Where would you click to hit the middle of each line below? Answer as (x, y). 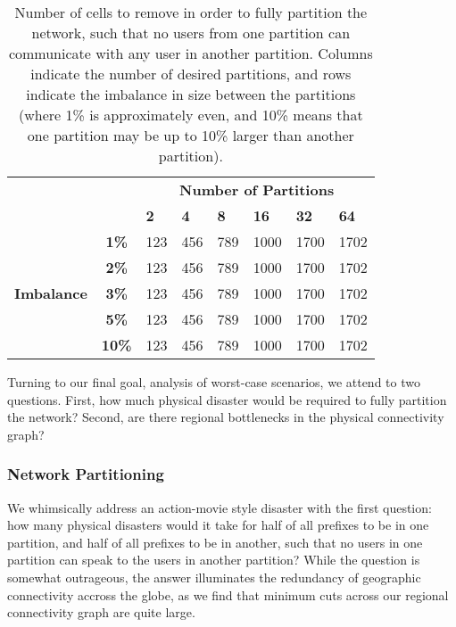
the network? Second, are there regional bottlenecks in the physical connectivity (226, 417)
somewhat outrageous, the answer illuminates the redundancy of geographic (214, 577)
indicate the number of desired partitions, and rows (191, 74)
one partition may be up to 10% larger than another (191, 135)
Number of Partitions (257, 190)
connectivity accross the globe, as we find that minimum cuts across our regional (228, 594)
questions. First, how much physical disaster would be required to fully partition (227, 399)
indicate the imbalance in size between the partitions (191, 94)
